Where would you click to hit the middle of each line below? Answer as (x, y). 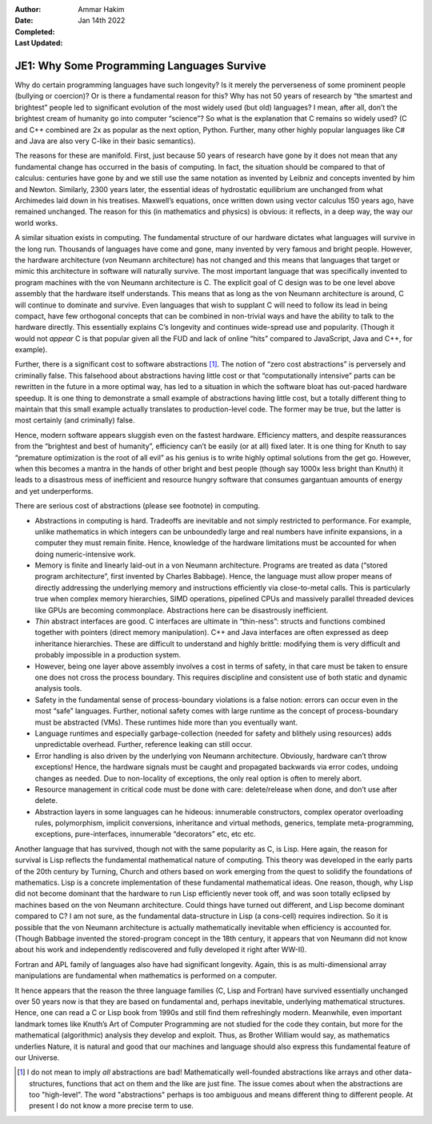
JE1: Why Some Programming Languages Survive (140, 65)
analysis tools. (58, 688)
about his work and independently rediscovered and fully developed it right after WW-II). (161, 949)
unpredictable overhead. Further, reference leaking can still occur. (144, 745)
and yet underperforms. (54, 491)
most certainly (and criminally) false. (75, 420)
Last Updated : (39, 43)
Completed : (35, 31)
